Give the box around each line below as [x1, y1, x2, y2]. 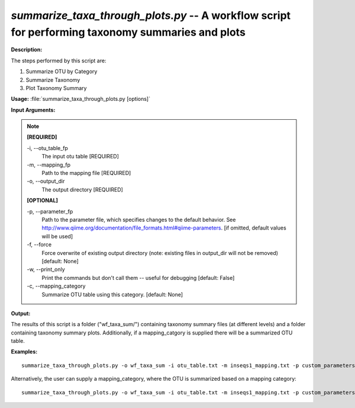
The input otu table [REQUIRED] [41, 153, 120, 160]
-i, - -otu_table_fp [27, 144, 68, 151]
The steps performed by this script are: [11, 57, 106, 64]
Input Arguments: [11, 106, 56, 113]
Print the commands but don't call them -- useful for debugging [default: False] [41, 274, 235, 281]
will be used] [41, 232, 73, 240]
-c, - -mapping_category [27, 282, 86, 290]
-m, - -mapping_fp [27, 161, 71, 168]
